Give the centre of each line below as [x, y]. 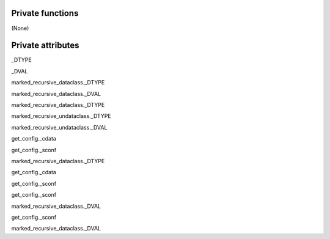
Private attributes [45, 46]
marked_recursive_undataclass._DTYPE [61, 116]
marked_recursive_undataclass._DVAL [59, 127]
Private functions [45, 13]
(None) [20, 28]
